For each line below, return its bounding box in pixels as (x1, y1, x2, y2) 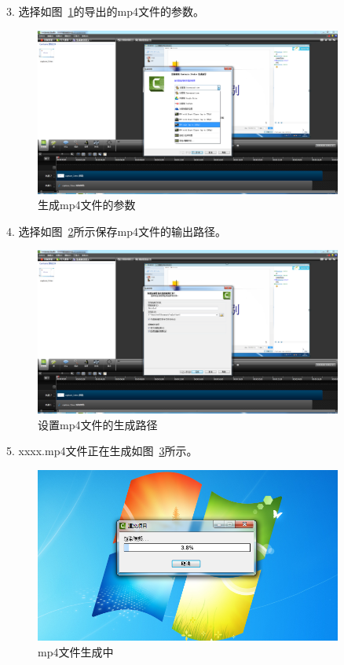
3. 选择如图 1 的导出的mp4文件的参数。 (6, 3, 205, 19)
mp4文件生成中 (38, 643, 114, 659)
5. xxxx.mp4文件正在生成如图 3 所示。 (6, 443, 198, 459)
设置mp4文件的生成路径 (38, 416, 158, 432)
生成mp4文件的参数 (38, 197, 136, 213)
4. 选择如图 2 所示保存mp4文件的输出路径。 (6, 222, 227, 239)
